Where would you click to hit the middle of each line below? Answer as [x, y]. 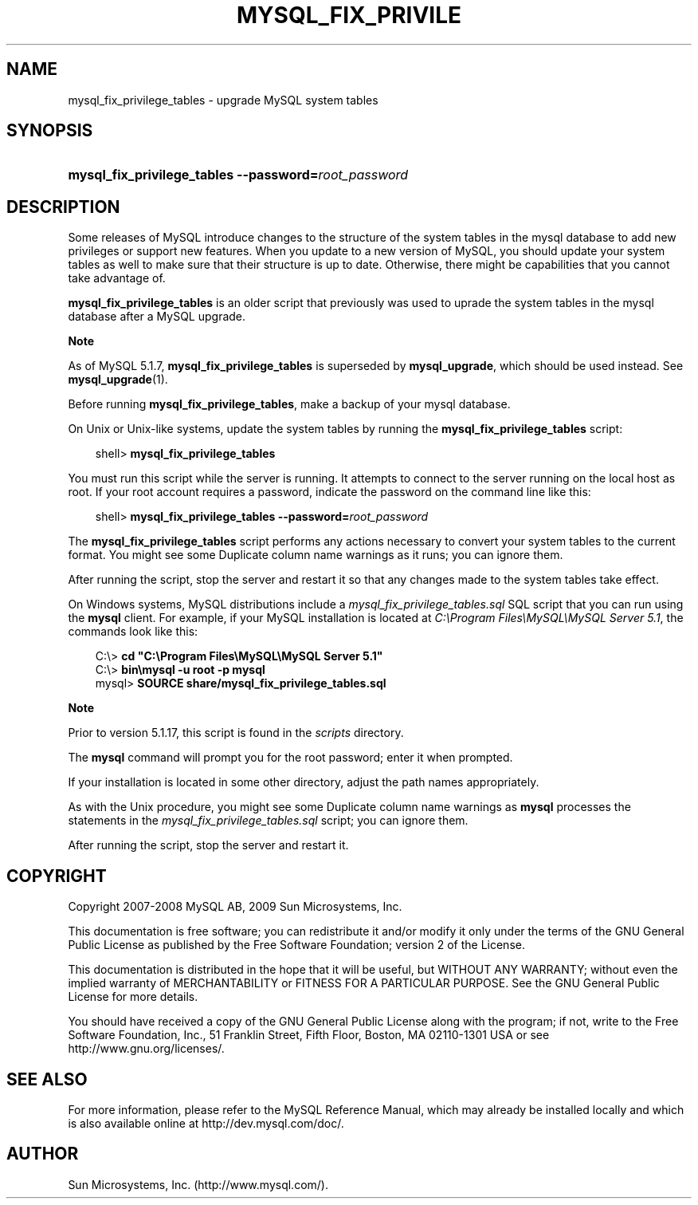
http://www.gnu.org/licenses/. [146, 1049]
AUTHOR [43, 1154]
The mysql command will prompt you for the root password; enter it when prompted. [290, 758]
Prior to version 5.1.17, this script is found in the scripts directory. [236, 733]
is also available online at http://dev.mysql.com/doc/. [206, 1123]
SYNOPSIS [50, 131]
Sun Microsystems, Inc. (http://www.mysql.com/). [198, 1184]
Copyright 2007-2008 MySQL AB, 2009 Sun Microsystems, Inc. [235, 907]
